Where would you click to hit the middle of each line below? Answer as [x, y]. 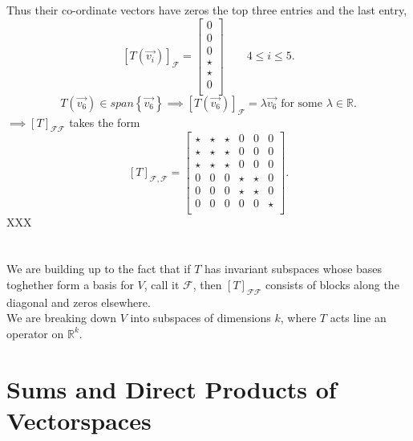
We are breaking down [61, 318]
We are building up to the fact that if [99, 269]
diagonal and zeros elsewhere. [79, 302]
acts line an [358, 318]
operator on [35, 333]
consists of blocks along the [332, 284]
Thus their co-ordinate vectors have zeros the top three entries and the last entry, [207, 10]
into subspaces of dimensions [200, 318]
